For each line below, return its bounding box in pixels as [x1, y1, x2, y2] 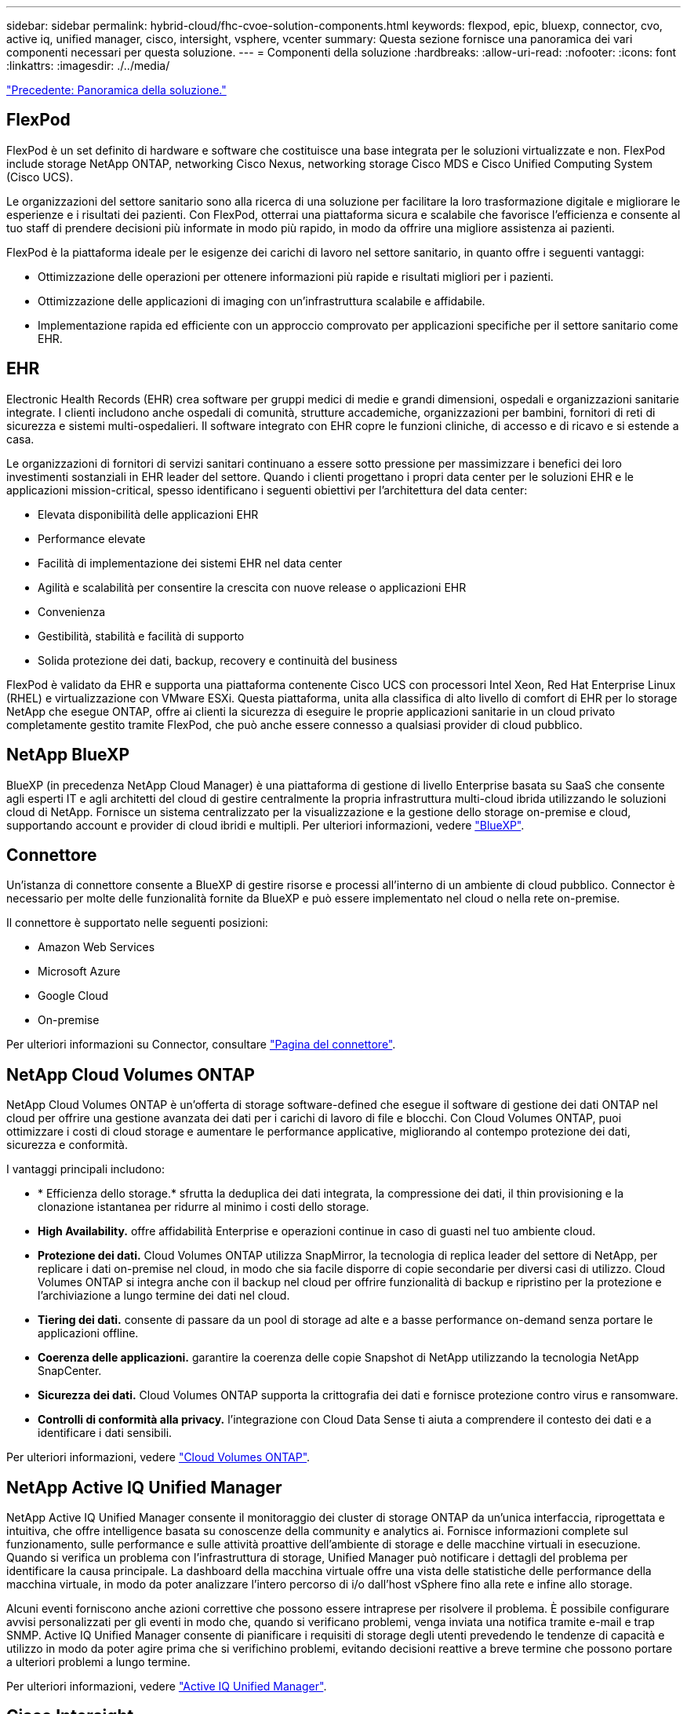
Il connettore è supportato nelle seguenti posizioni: [6, 916, 268, 930]
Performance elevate [38, 531, 146, 545]
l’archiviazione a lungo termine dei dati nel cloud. [38, 1289, 290, 1303]
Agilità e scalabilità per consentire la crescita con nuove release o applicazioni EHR [38, 580, 467, 594]
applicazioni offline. [38, 1326, 139, 1340]
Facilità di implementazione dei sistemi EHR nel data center [38, 556, 343, 570]
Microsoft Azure [38, 965, 121, 979]
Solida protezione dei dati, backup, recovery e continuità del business [38, 653, 398, 667]
